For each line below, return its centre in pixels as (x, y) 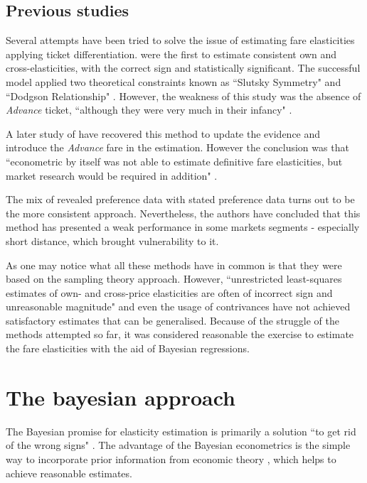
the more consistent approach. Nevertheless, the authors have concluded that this (183, 213)
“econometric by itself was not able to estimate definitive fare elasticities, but (174, 161)
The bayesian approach (121, 397)
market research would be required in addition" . (112, 175)
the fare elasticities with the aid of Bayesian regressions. (128, 348)
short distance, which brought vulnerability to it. (112, 240)
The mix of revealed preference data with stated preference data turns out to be (180, 199)
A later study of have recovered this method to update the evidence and (163, 133)
